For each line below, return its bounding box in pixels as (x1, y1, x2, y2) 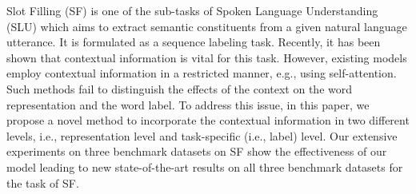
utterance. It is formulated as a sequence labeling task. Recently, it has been (6, 34, 381, 50)
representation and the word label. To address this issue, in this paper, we (6, 96, 370, 113)
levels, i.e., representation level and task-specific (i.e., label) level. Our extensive (6, 127, 398, 144)
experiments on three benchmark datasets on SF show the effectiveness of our (6, 143, 387, 160)
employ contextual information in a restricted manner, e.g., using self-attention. (6, 65, 397, 81)
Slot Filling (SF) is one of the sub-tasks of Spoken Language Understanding (6, 2, 378, 18)
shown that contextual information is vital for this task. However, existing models (6, 49, 407, 65)
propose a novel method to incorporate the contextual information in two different (6, 112, 410, 129)
